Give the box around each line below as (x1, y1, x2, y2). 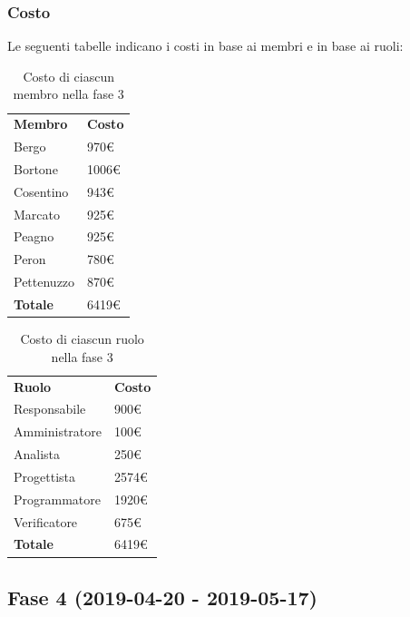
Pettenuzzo (14, 272, 75, 291)
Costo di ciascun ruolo (20, 329, 144, 348)
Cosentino (14, 181, 69, 201)
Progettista (14, 466, 75, 485)
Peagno (14, 227, 54, 246)
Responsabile (14, 399, 86, 418)
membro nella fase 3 (13, 84, 124, 103)
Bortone (14, 159, 58, 178)
